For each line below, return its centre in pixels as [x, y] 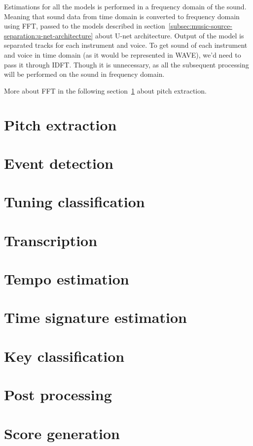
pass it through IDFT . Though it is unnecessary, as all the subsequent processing [126, 64]
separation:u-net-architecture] [49, 35]
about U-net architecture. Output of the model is [169, 35]
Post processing [58, 395]
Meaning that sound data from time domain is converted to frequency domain [122, 16]
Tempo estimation [67, 279]
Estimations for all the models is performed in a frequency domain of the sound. [125, 6]
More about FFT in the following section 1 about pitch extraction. [105, 90]
